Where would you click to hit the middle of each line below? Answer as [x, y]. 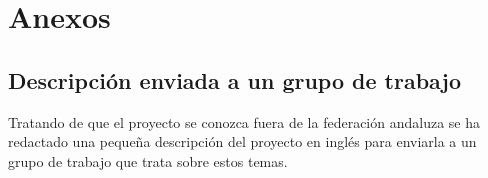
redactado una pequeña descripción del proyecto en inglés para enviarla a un [242, 141]
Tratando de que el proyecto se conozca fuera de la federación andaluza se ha [244, 121]
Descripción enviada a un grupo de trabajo [234, 79]
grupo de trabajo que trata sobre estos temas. [148, 160]
